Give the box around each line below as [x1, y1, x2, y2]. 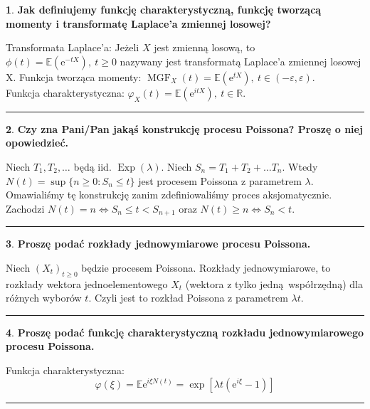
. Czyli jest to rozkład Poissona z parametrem [88, 290, 288, 305]
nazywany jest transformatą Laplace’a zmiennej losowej [120, 53, 361, 68]
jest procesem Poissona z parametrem [138, 173, 302, 188]
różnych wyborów [6, 290, 82, 305]
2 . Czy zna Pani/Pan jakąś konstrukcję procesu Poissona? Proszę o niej [6, 121, 363, 136]
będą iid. [73, 159, 112, 174]
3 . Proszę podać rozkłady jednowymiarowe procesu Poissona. [6, 236, 311, 251]
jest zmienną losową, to [154, 40, 255, 55]
